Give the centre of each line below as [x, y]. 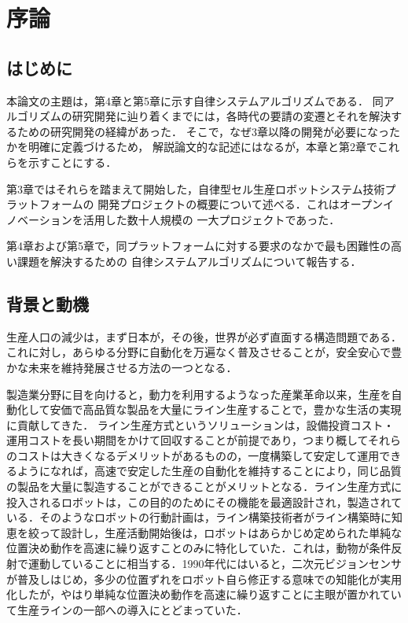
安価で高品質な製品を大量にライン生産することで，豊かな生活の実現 [226, 409]
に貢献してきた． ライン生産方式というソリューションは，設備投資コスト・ [200, 424]
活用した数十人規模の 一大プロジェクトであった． [211, 219]
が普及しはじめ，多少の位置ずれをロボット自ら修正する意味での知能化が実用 [204, 579]
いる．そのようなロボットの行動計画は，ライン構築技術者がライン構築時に [199, 517]
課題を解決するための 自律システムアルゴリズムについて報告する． [189, 261]
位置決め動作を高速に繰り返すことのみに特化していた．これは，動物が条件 [199, 548]
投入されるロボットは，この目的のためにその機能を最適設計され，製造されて [204, 501]
